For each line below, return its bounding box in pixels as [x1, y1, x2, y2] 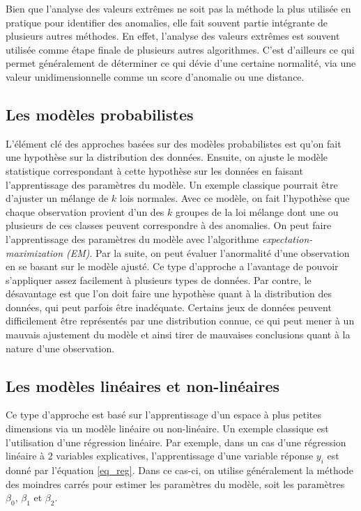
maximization [6, 245, 63, 260]
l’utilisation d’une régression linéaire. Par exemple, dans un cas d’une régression [6, 434, 346, 449]
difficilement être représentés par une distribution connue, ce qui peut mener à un [6, 313, 355, 328]
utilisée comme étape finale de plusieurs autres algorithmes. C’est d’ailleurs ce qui [6, 42, 355, 56]
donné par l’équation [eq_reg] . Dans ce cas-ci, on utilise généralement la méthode [6, 463, 354, 478]
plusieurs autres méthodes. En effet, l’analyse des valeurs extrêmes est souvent [6, 29, 340, 43]
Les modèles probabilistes [6, 103, 194, 125]
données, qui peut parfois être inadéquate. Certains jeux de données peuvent [6, 299, 332, 314]
